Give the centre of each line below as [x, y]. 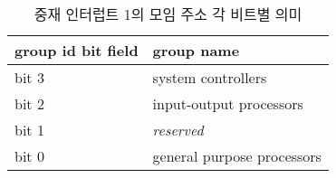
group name [196, 50]
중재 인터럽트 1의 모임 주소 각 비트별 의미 [168, 14]
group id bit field [77, 50]
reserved [178, 130]
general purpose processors [237, 156]
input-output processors [228, 103]
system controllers [210, 77]
